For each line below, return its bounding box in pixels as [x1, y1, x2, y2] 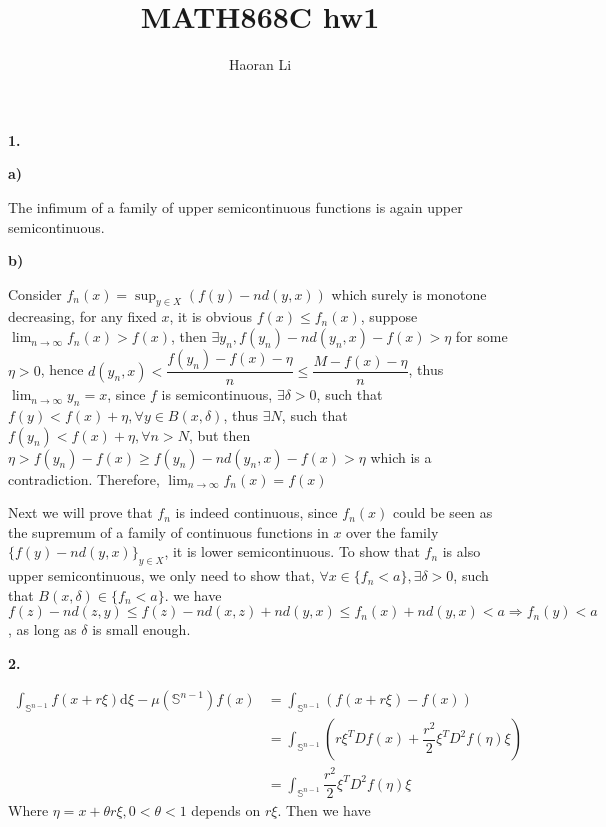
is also [442, 541, 481, 562]
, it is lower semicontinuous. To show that [164, 541, 420, 562]
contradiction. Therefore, [8, 468, 160, 489]
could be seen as [392, 502, 493, 523]
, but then [188, 424, 251, 445]
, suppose [360, 306, 418, 327]
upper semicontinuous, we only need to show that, [8, 565, 315, 586]
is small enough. [92, 619, 191, 640]
